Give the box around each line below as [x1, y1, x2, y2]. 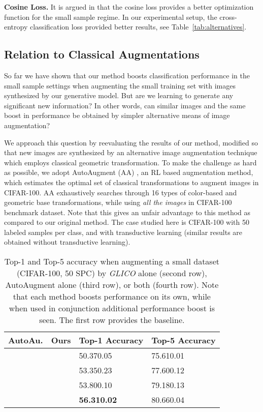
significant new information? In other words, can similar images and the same [4, 100, 246, 110]
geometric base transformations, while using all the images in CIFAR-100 [4, 197, 232, 208]
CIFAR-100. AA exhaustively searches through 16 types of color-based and [4, 187, 237, 197]
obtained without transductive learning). [4, 237, 130, 247]
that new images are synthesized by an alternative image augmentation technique [4, 147, 257, 158]
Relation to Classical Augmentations [4, 46, 200, 62]
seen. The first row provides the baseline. [39, 314, 185, 326]
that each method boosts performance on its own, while [13, 290, 211, 303]
